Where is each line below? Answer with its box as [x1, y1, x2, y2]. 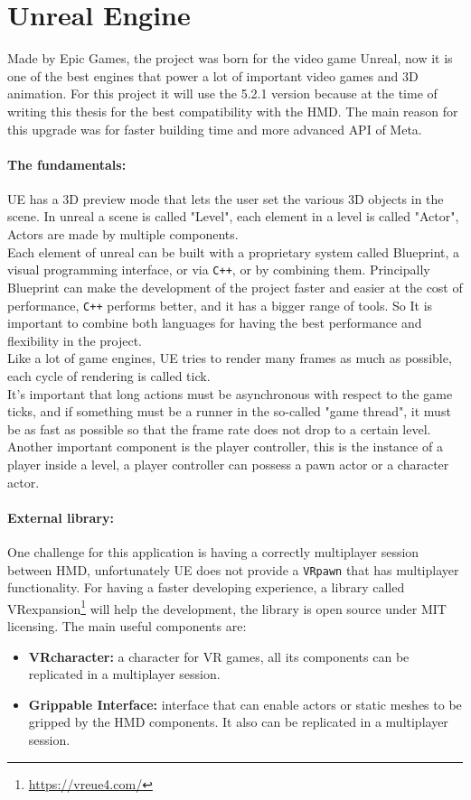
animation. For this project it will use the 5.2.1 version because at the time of [7, 84, 438, 103]
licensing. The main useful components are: [7, 617, 247, 635]
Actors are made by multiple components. [7, 225, 239, 244]
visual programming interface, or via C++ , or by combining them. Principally [7, 260, 430, 279]
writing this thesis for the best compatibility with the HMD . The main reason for [7, 101, 458, 120]
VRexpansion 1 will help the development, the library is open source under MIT [7, 596, 447, 618]
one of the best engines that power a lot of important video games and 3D [7, 66, 419, 85]
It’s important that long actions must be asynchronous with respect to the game [7, 384, 453, 403]
